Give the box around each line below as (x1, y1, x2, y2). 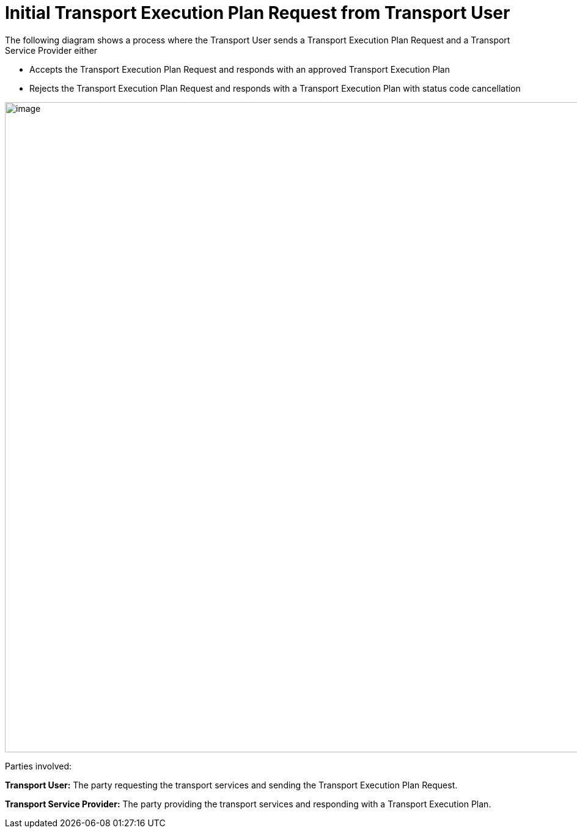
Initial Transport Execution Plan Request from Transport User (5, 2, 510, 23)
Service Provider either (5, 45, 98, 56)
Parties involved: (5, 760, 72, 771)
